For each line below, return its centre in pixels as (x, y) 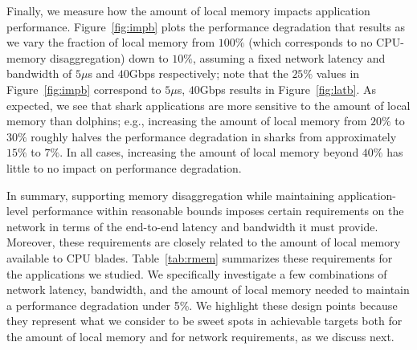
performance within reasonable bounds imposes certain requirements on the (218, 211)
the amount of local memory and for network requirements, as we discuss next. (200, 336)
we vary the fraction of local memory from (111, 42)
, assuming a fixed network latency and (289, 57)
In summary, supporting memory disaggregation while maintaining (170, 195)
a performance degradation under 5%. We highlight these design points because (202, 305)
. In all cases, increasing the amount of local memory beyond (209, 152)
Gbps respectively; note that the (208, 73)
